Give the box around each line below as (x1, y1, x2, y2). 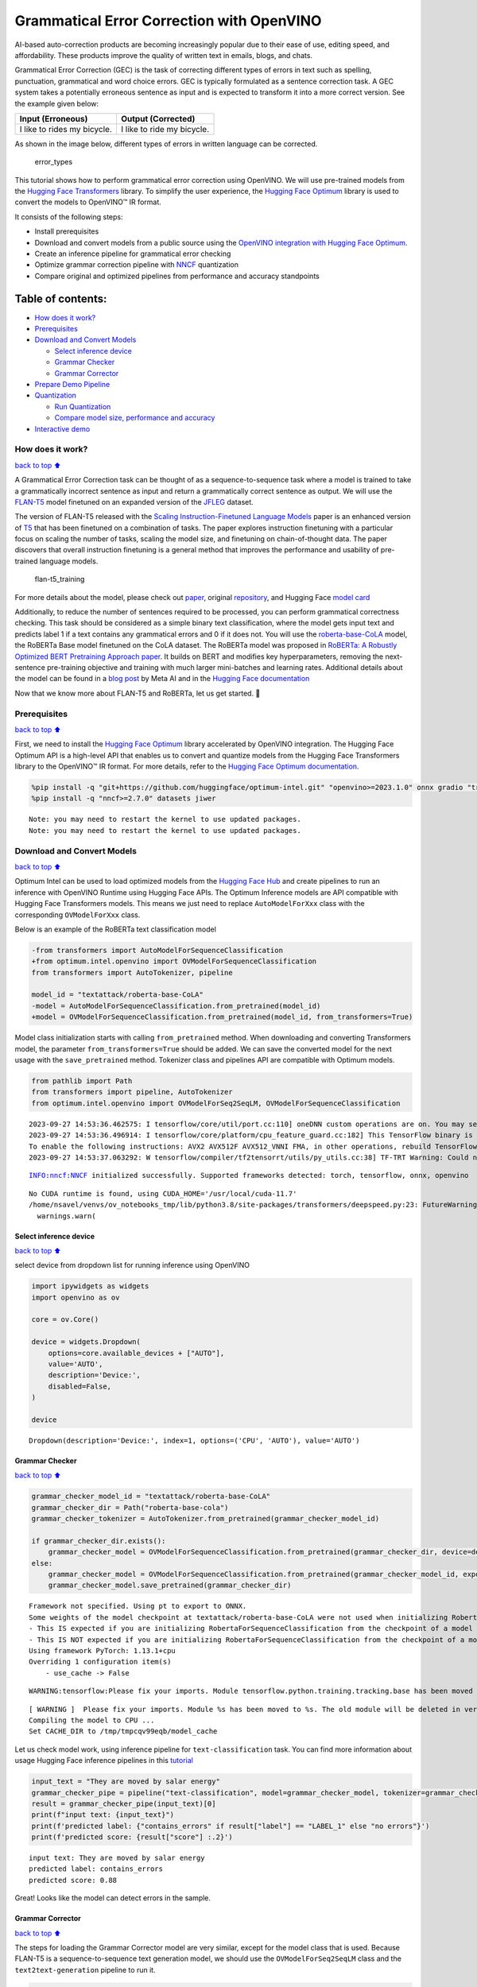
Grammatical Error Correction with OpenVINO (14, 12, 322, 29)
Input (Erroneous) (19, 113, 88, 124)
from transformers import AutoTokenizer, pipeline (31, 968, 234, 977)
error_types (34, 157, 73, 167)
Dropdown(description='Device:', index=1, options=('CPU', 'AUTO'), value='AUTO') (29, 1435, 360, 1445)
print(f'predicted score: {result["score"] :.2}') (31, 1833, 234, 1842)
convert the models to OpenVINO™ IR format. (14, 197, 162, 207)
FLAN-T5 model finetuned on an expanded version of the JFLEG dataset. (14, 497, 254, 506)
